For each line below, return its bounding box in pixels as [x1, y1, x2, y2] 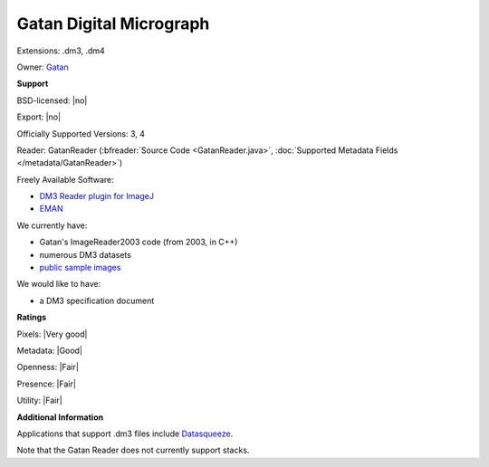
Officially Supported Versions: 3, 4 [16, 128, 145, 139]
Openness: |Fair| [16, 362, 79, 373]
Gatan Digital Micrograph [16, 14, 210, 33]
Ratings [16, 312, 47, 323]
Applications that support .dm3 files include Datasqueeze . [16, 428, 234, 439]
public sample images [39, 262, 121, 273]
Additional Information [16, 412, 104, 423]
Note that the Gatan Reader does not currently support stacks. [16, 444, 250, 456]
